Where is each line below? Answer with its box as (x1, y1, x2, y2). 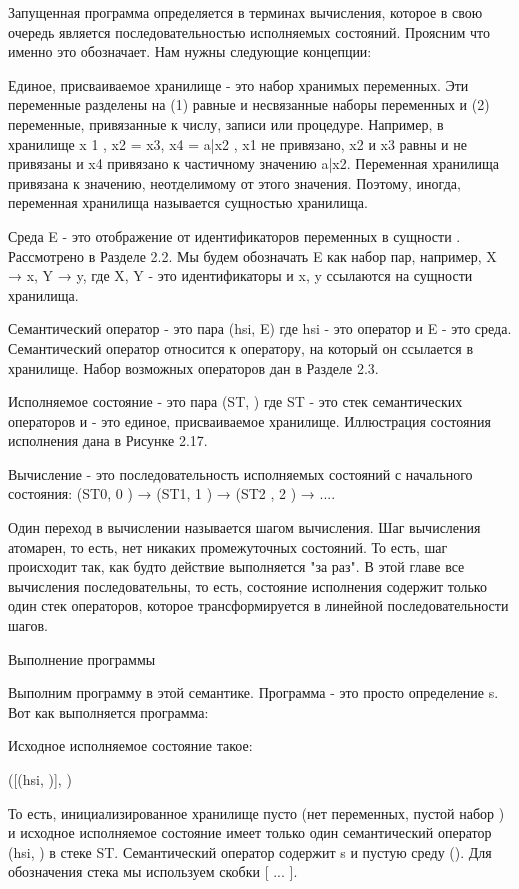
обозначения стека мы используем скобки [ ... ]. (8, 861, 298, 882)
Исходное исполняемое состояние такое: (8, 735, 253, 756)
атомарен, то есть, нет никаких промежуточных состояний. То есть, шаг (8, 536, 448, 557)
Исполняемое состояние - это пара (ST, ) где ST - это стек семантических (8, 391, 463, 412)
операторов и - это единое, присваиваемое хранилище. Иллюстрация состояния (8, 410, 491, 431)
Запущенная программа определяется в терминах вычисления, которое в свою (8, 2, 483, 22)
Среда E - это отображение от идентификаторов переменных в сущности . (8, 225, 461, 246)
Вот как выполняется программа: (8, 701, 209, 722)
